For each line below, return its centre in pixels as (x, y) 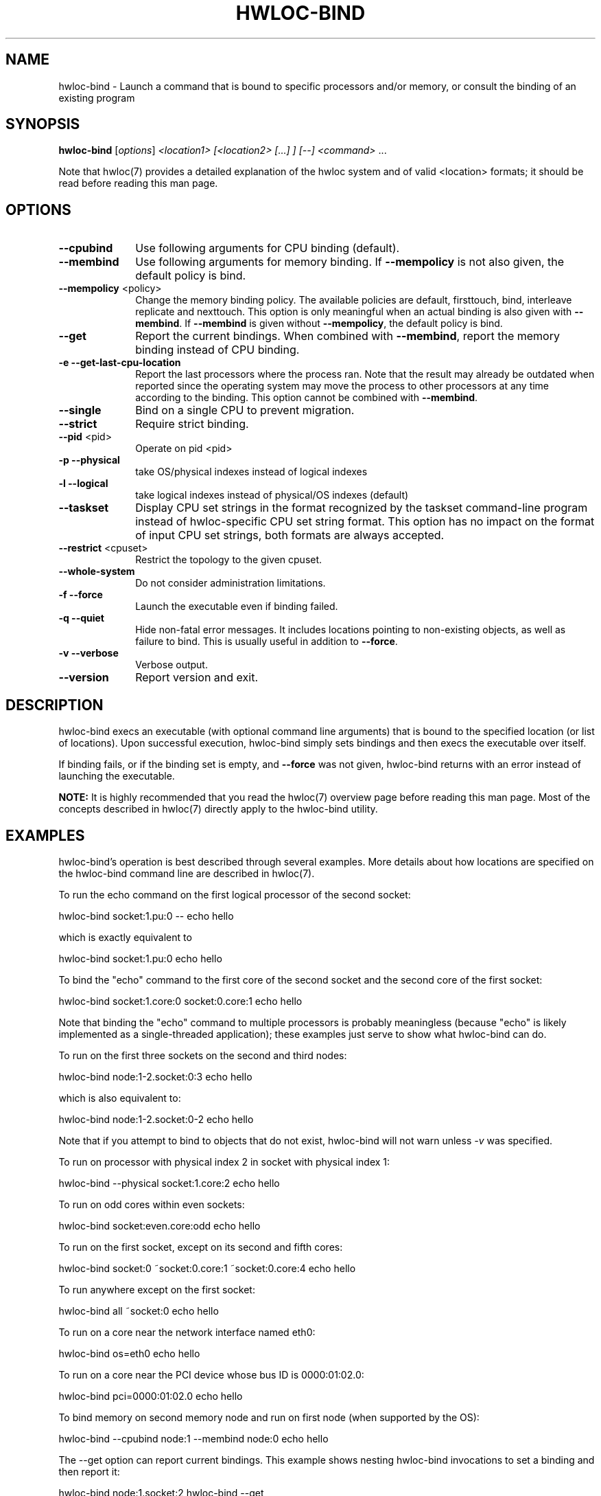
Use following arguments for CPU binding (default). (268, 248)
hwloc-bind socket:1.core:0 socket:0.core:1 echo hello (180, 1001)
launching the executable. (117, 776)
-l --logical (83, 484)
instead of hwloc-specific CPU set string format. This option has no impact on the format (365, 522)
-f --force (81, 595)
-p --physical (89, 460)
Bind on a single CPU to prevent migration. (245, 410)
